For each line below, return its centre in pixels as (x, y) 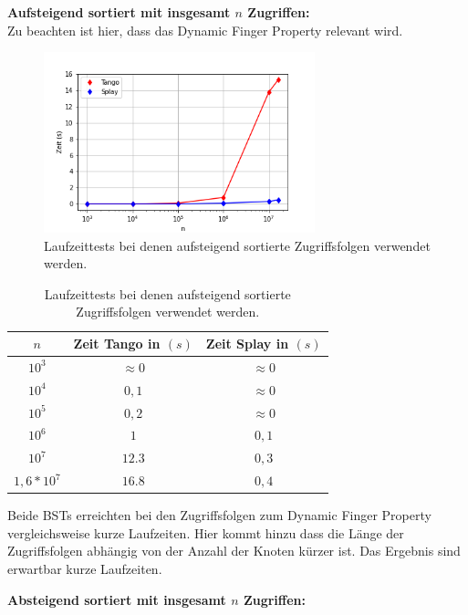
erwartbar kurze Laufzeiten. (85, 568)
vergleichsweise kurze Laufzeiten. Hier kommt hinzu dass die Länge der (206, 532)
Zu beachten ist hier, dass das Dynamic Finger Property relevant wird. (205, 30)
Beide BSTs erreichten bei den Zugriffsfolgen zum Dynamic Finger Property (219, 515)
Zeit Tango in (117, 344)
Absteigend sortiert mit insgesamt (117, 599)
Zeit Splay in (247, 344)
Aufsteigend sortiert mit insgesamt (119, 12)
